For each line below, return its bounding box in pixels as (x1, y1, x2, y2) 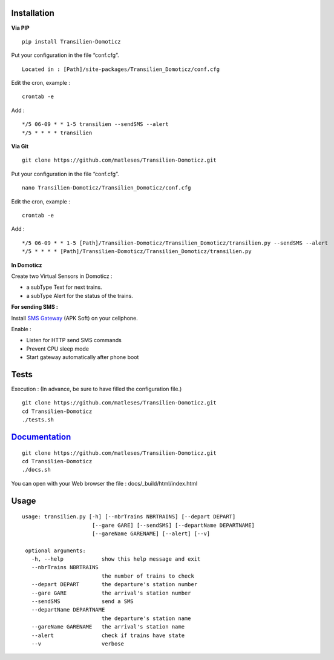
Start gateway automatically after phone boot (26, 354, 139, 361)
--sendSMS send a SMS (31, 598, 134, 605)
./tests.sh (22, 417, 54, 423)
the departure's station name (101, 615, 191, 622)
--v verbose (31, 640, 124, 647)
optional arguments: (25, 547, 86, 554)
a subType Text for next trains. (26, 283, 102, 291)
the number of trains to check (101, 572, 195, 579)
